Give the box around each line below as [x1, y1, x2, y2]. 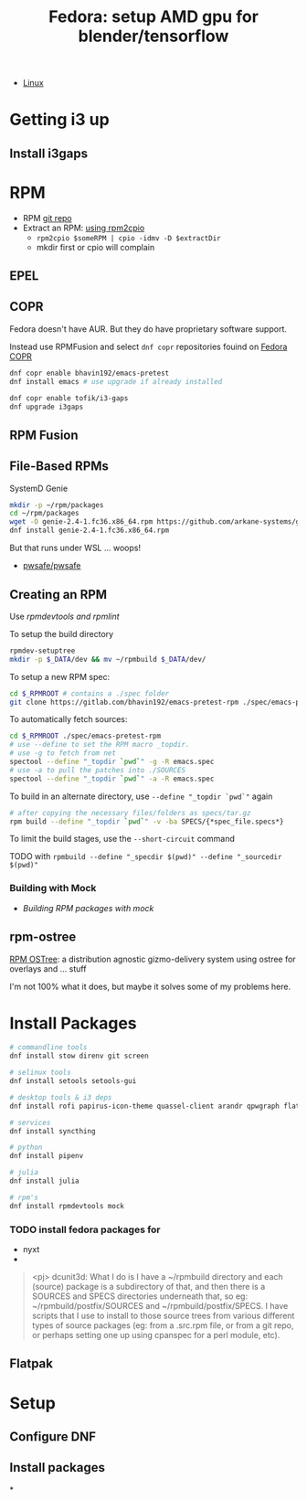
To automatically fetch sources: [9, 714, 128, 725]
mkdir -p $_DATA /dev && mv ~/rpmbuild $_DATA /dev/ [9, 654, 206, 664]
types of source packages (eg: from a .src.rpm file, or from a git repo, [31, 1320, 294, 1331]
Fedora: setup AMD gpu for [48, 6, 259, 27]
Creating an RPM [9, 587, 108, 602]
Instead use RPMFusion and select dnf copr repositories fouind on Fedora [9, 341, 288, 352]
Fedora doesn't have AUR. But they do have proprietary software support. [9, 323, 288, 335]
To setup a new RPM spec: [9, 671, 111, 682]
